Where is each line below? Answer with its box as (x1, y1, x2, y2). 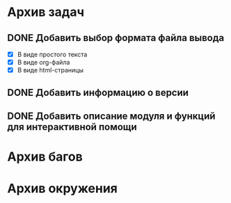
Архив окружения (7, 181, 118, 197)
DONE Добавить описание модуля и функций (7, 110, 216, 122)
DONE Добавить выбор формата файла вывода (7, 32, 225, 44)
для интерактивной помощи (7, 121, 137, 133)
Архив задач (7, 4, 85, 20)
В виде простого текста (17, 50, 88, 58)
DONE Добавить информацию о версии (7, 86, 189, 98)
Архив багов (7, 149, 83, 165)
